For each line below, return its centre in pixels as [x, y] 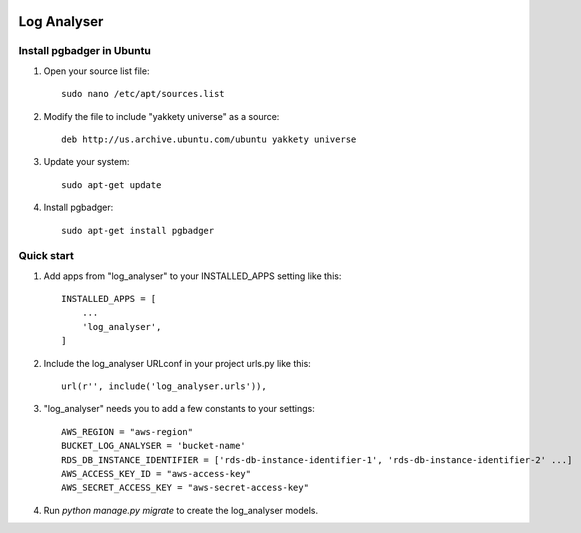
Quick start [46, 256]
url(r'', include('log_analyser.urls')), [164, 386]
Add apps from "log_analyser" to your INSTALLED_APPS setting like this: [192, 276]
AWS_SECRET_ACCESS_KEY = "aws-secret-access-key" [185, 488]
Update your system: [86, 162]
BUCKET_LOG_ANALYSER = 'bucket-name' [154, 446]
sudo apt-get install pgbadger [138, 230]
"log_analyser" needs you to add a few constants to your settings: [179, 409]
